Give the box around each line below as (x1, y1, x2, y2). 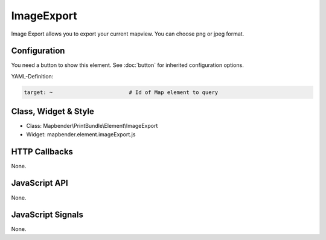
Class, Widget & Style (11, 106, 95, 117)
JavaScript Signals (11, 210, 84, 220)
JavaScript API (11, 178, 69, 188)
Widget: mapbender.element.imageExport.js (26, 130, 136, 138)
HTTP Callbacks (11, 147, 74, 157)
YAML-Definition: (11, 72, 54, 80)
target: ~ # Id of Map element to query (24, 89, 219, 96)
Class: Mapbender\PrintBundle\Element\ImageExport (26, 122, 158, 130)
